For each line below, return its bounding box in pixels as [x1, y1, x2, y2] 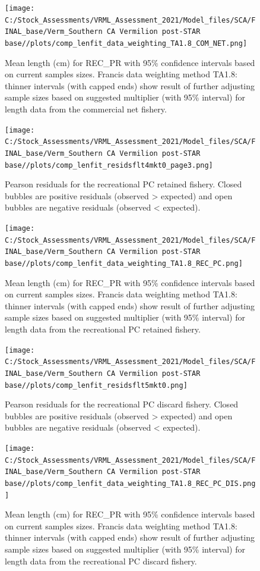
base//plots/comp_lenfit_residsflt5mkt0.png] [5, 381, 188, 390]
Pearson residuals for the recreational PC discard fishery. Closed [5, 398, 239, 410]
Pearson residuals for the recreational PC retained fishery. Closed [5, 178, 242, 190]
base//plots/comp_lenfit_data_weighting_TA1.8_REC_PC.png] [5, 259, 243, 268]
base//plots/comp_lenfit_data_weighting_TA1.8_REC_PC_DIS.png [5, 479, 256, 488]
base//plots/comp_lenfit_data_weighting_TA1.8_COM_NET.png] [5, 39, 248, 48]
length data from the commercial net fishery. [5, 103, 167, 115]
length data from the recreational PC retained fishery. [5, 323, 201, 335]
